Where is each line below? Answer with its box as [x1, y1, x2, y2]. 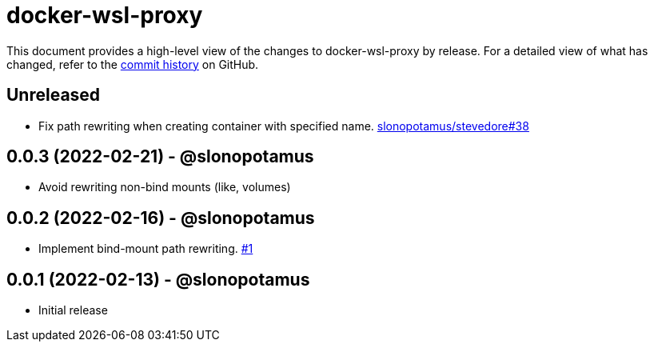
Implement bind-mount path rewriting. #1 [38, 242, 253, 256]
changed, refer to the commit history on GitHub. [6, 57, 259, 71]
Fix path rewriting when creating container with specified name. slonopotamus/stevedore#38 [38, 118, 529, 133]
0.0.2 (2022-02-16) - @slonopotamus [6, 207, 315, 228]
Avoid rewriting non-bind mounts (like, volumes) [38, 180, 291, 194]
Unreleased [6, 85, 101, 106]
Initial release [38, 303, 108, 318]
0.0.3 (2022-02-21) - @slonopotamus [6, 146, 314, 167]
